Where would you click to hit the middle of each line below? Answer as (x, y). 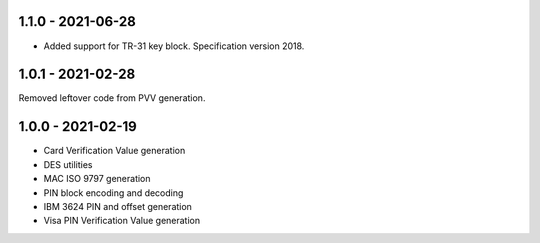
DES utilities (68, 164)
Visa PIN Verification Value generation (122, 221)
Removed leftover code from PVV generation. (112, 98)
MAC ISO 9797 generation (97, 179)
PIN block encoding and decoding (113, 192)
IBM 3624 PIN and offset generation (117, 206)
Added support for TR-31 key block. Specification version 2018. (174, 46)
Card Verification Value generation (114, 151)
